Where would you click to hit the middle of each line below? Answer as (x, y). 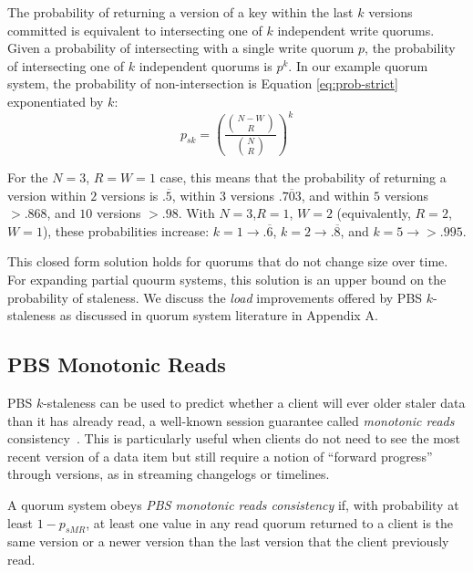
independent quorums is (206, 65)
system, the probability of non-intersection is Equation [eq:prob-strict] (203, 83)
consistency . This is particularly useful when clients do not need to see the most (234, 438)
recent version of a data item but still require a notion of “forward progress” (220, 456)
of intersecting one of (66, 65)
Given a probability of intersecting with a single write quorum (181, 48)
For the (28, 177)
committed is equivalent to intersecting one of (135, 30)
